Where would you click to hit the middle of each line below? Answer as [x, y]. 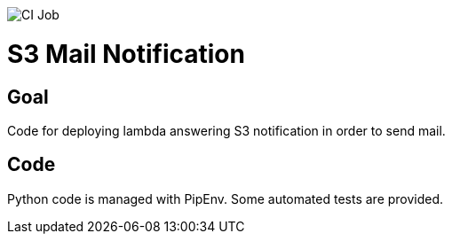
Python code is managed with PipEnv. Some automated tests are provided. [226, 198]
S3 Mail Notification [126, 54]
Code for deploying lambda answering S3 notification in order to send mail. [226, 130]
